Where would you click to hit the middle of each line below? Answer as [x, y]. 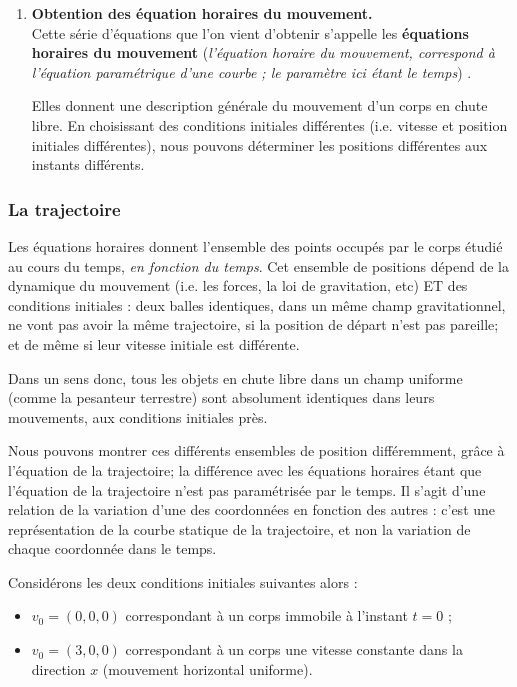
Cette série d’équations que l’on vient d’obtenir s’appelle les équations [250, 32]
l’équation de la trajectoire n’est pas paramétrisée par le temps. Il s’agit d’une [247, 489]
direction [58, 668]
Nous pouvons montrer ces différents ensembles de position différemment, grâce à [256, 450]
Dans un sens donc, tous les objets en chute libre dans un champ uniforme [235, 377]
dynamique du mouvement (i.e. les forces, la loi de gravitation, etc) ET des [238, 285]
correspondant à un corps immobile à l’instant [266, 615]
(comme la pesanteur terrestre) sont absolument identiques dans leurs [221, 397]
